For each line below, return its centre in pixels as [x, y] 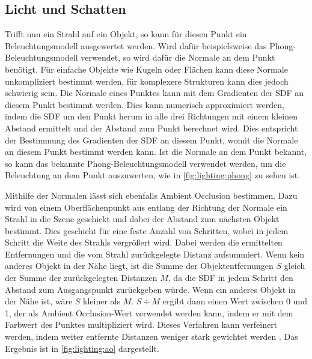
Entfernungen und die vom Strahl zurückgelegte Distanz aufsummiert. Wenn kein [155, 254]
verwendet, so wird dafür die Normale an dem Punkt [178, 57]
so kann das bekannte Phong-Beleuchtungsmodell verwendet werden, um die [145, 163]
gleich [295, 266]
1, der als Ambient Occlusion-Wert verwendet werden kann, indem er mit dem [149, 312]
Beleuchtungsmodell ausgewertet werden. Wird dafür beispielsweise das [136, 45]
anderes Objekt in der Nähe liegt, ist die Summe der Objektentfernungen [139, 266]
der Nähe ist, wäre [39, 301]
